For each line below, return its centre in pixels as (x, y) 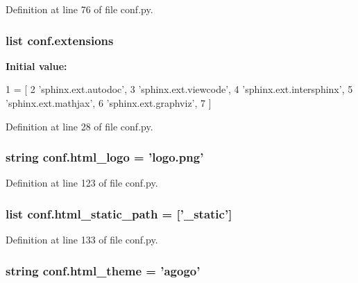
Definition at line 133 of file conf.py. (82, 240)
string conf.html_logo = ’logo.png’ (105, 157)
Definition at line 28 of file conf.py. (79, 126)
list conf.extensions (60, 40)
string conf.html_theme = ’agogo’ (103, 270)
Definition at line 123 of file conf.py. (82, 183)
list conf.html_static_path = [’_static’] (119, 213)
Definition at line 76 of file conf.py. (79, 9)
